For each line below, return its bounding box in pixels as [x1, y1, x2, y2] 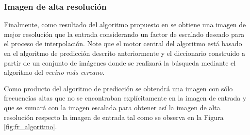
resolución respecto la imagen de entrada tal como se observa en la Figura [4, 112, 224, 122]
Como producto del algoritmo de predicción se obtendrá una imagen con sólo [4, 83, 233, 93]
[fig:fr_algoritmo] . [4, 121, 57, 132]
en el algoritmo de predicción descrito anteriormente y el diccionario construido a [4, 48, 246, 58]
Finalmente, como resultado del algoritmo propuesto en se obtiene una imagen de [4, 19, 246, 30]
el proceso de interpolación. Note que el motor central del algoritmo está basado [4, 38, 242, 49]
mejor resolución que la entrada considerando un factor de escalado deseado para [4, 29, 245, 39]
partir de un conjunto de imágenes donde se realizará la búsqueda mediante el [4, 57, 236, 67]
